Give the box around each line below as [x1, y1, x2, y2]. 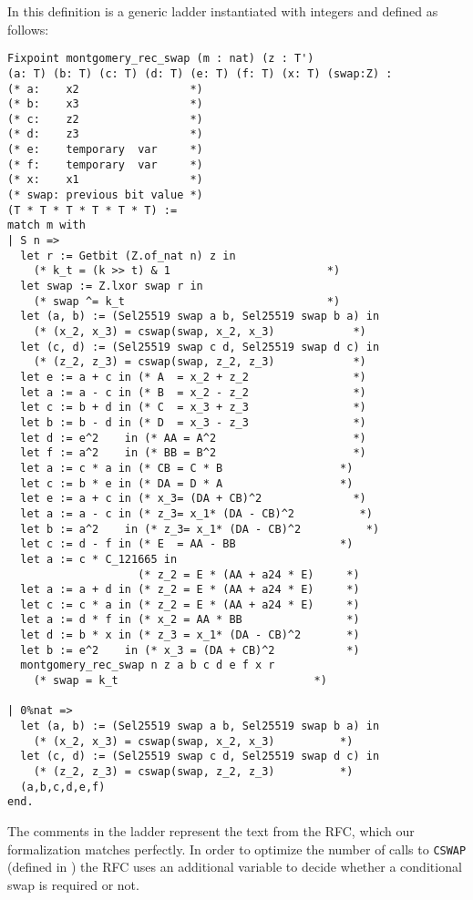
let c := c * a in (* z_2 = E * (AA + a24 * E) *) [20, 598, 360, 611]
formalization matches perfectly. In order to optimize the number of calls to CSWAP [7, 839, 467, 858]
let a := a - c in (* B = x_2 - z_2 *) [20, 385, 366, 399]
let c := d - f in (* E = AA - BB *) [20, 537, 354, 551]
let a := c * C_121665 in [20, 552, 178, 566]
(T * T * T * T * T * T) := [7, 203, 178, 217]
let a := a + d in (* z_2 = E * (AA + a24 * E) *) [20, 583, 360, 597]
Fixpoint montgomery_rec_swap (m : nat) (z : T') [7, 52, 314, 66]
